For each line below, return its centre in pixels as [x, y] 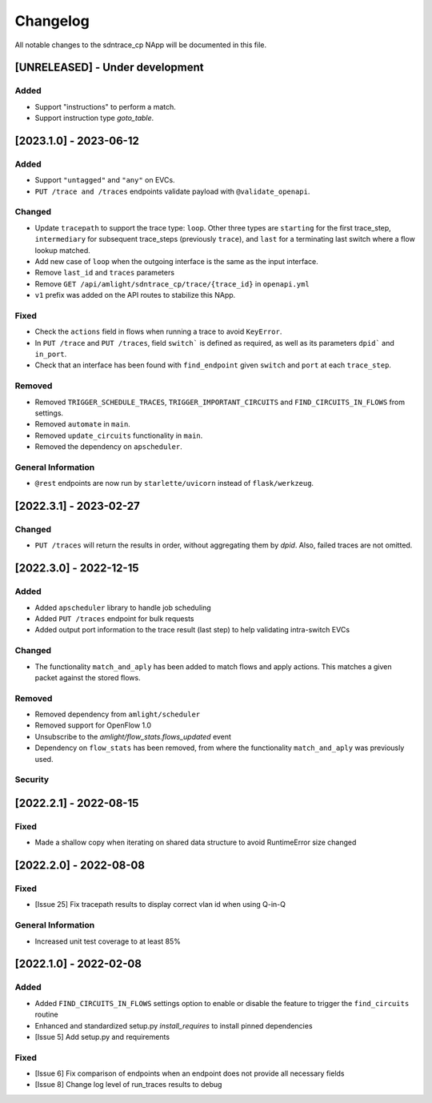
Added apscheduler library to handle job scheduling [123, 608]
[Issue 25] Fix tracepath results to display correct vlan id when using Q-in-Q [160, 904]
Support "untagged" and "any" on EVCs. [105, 180]
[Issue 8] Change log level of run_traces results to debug [128, 1085]
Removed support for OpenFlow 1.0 [93, 725]
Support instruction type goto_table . [94, 118]
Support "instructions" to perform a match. [105, 106]
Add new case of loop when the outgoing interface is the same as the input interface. [177, 261]
